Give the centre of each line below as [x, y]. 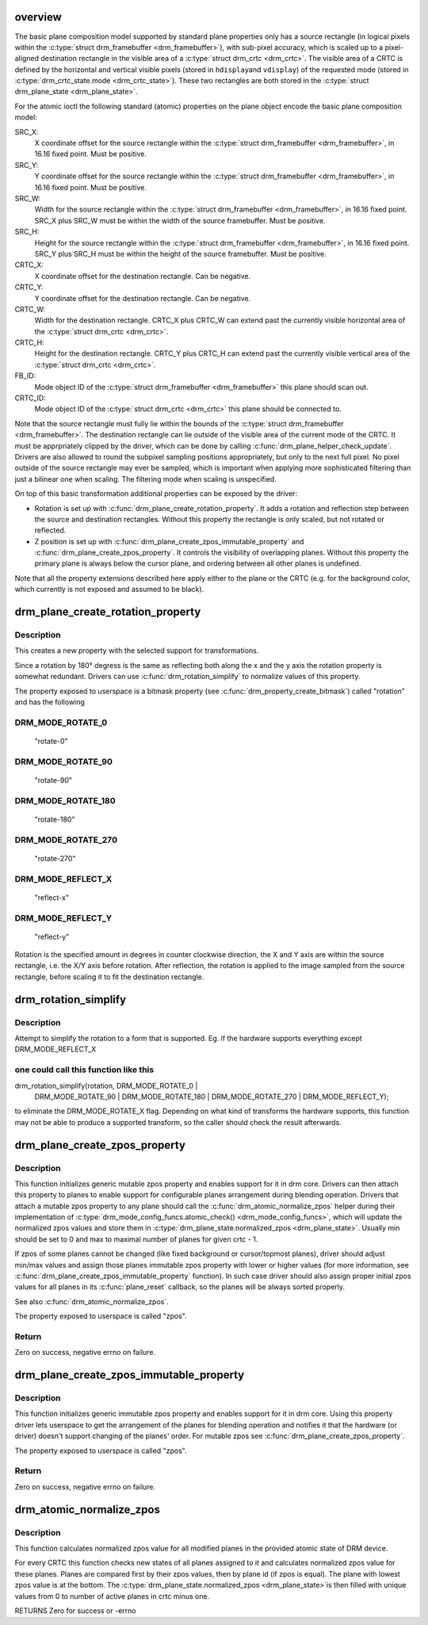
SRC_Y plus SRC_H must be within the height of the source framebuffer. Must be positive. [180, 254]
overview [38, 17]
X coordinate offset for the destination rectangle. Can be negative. [143, 276]
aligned [27, 59]
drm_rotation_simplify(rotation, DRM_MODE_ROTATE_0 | [106, 1085]
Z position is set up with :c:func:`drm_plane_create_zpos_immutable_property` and [169, 541]
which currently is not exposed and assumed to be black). [109, 589]
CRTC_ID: [31, 398]
